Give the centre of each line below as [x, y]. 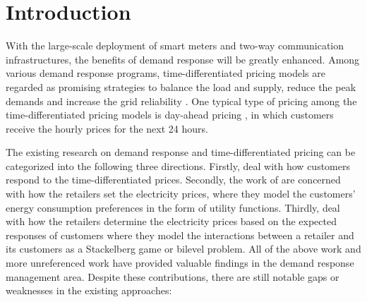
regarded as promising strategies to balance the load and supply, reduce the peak [181, 86]
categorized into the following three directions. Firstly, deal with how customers [178, 165]
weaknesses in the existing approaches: [89, 290]
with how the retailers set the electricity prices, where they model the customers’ [181, 194]
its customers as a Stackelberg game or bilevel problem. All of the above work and [183, 249]
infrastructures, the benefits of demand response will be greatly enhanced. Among [183, 59]
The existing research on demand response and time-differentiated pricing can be [181, 152]
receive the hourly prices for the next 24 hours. [107, 128]
